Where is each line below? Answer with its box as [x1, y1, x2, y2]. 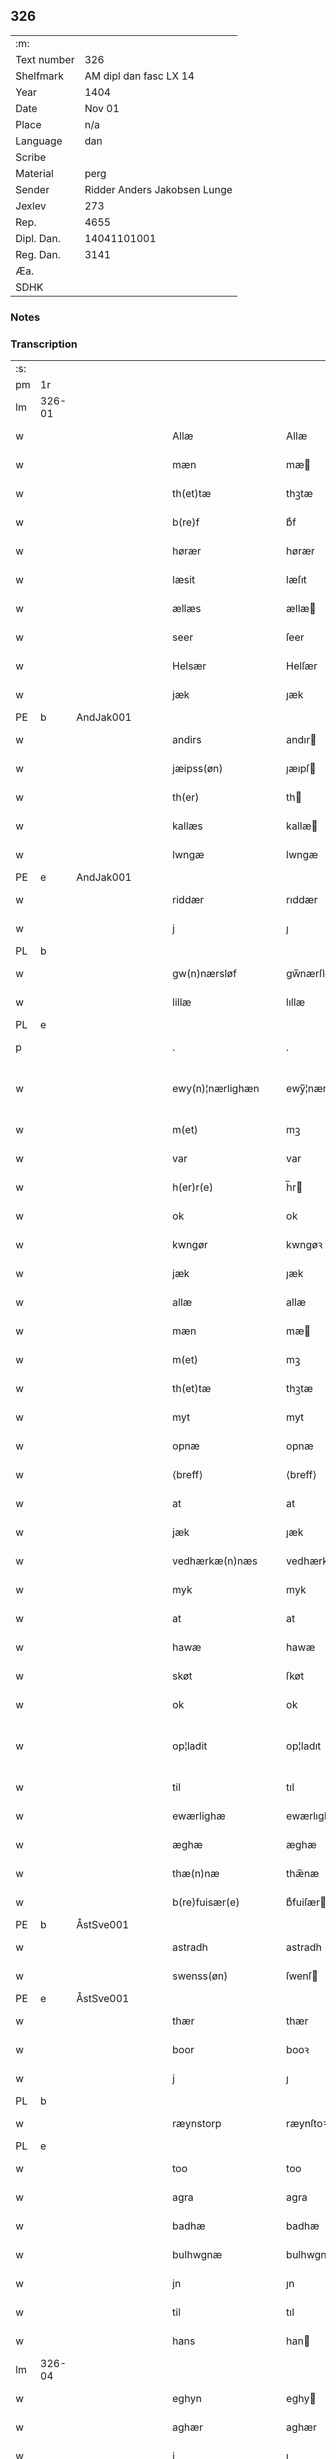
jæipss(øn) [172, 762, 223, 776]
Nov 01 [84, 101, 120, 115]
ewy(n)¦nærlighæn [172, 1082, 260, 1096]
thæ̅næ [286, 1867, 320, 1881]
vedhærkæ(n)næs [172, 1554, 258, 1568]
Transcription [10, 337, 78, 351]
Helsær [172, 659, 207, 673]
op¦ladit [172, 1739, 208, 1753]
